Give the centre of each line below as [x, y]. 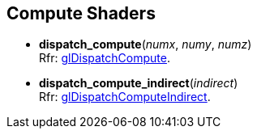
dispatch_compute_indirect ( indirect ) [139, 83]
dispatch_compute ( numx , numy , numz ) [146, 44]
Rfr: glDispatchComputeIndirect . [125, 97]
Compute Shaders [81, 13]
